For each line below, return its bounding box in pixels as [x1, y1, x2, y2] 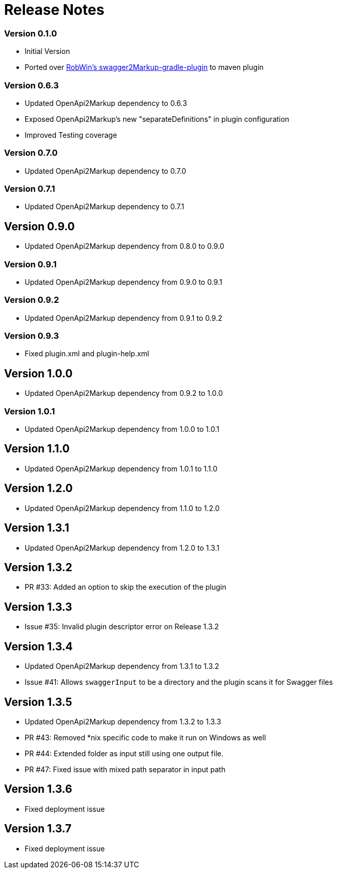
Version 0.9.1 [4, 259, 57, 269]
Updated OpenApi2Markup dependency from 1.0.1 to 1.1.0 [25, 464, 217, 473]
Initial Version [25, 47, 70, 56]
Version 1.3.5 [4, 695, 72, 708]
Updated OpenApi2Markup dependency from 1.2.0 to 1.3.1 [25, 543, 220, 552]
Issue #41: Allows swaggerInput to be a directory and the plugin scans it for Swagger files [25, 678, 333, 687]
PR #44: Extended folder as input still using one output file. [25, 749, 224, 758]
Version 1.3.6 [4, 783, 72, 796]
